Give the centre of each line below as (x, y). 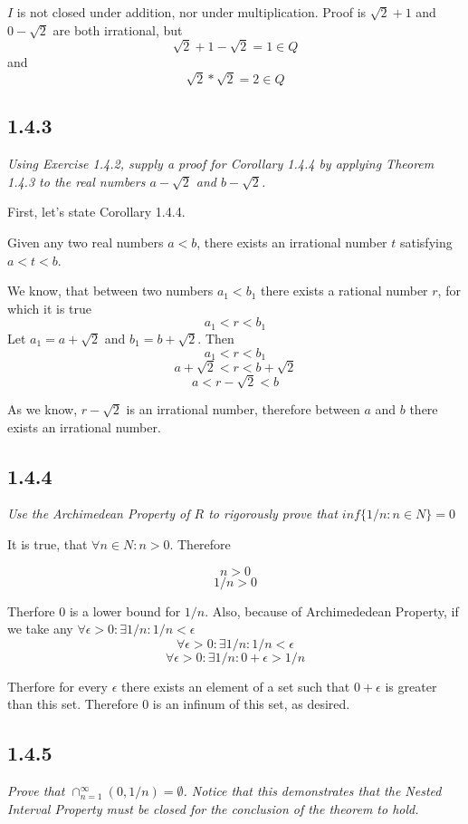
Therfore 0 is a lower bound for (94, 611)
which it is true (50, 308)
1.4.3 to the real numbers (76, 181)
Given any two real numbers (86, 242)
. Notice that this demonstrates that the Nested (312, 791)
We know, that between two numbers (110, 291)
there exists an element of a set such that (236, 686)
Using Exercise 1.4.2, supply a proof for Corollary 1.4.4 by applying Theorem (221, 164)
